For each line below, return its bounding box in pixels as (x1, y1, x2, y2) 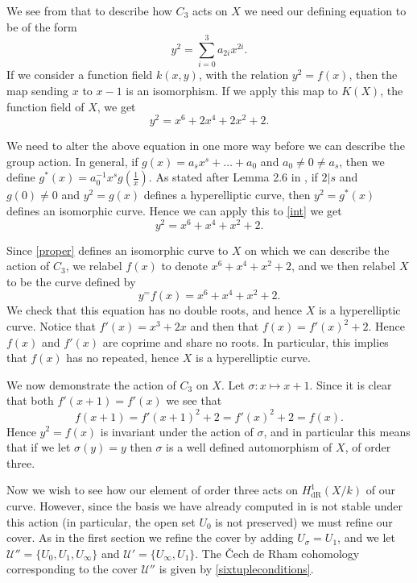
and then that (190, 318, 259, 335)
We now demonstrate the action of (6, 376, 176, 393)
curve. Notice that (6, 318, 96, 335)
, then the (349, 66, 398, 83)
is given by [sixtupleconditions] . (159, 560, 314, 577)
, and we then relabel (291, 257, 396, 274)
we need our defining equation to (244, 2, 407, 19)
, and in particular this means (263, 423, 411, 439)
